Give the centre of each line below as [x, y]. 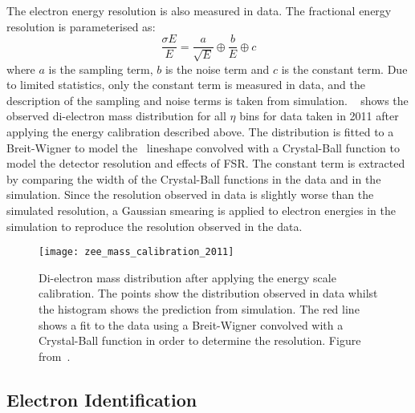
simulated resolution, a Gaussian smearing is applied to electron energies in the [201, 210]
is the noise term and [217, 69]
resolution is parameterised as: [81, 26]
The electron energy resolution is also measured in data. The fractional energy [199, 10]
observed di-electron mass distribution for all [116, 116]
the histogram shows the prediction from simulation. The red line [199, 309]
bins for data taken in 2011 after [319, 116]
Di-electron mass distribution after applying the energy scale [187, 277]
